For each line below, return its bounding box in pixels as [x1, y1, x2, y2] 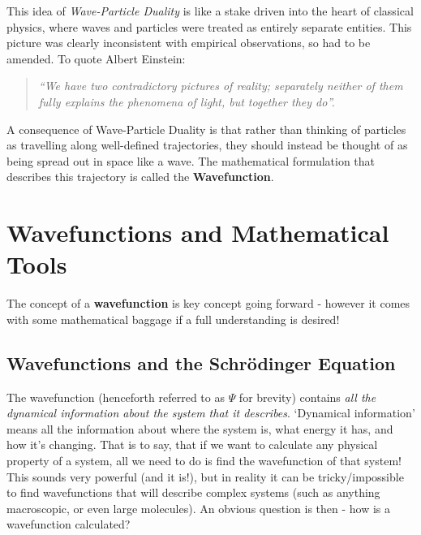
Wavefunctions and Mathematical [6, 216, 389, 249]
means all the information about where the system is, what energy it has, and [6, 420, 393, 437]
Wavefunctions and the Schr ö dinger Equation [6, 350, 396, 375]
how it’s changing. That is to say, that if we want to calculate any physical [6, 436, 378, 453]
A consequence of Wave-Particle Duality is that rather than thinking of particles [6, 120, 406, 137]
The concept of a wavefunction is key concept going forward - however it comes [6, 295, 410, 312]
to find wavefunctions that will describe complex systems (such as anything [6, 484, 380, 501]
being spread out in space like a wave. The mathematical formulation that [6, 152, 376, 169]
